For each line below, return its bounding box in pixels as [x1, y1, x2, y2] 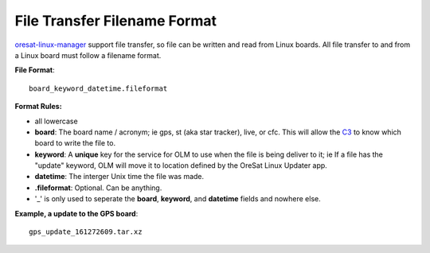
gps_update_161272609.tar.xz [29, 228, 143, 236]
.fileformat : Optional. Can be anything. [34, 183, 162, 193]
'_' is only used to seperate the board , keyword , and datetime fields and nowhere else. [34, 194, 322, 204]
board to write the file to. [34, 138, 115, 148]
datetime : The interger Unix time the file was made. [34, 172, 205, 181]
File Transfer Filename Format [14, 12, 217, 29]
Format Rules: [14, 102, 63, 111]
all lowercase [34, 116, 79, 126]
